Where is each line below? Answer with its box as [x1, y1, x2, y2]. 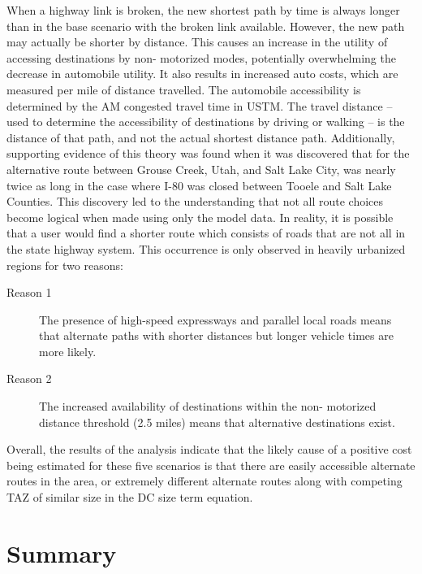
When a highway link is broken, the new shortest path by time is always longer [6, 2, 400, 18]
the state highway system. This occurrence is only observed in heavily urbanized [6, 240, 406, 257]
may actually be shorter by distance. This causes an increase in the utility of [6, 33, 388, 50]
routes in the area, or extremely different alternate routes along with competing [6, 472, 403, 489]
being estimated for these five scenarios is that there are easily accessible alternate [6, 456, 416, 473]
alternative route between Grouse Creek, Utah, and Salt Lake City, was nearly [6, 160, 396, 177]
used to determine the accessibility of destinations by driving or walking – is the [6, 113, 405, 130]
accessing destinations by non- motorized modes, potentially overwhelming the [6, 49, 396, 66]
